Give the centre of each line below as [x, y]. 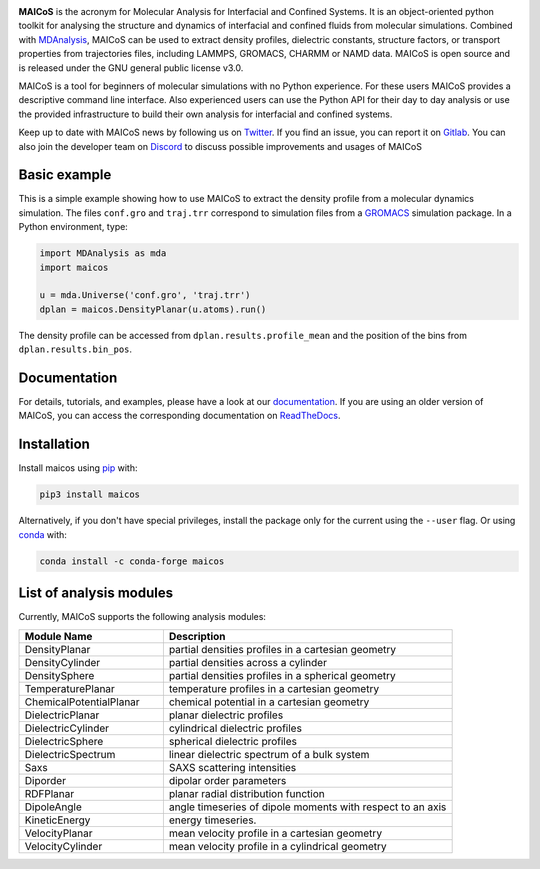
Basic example [65, 175]
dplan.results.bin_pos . [75, 349]
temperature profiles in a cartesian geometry [274, 688]
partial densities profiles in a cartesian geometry [282, 649]
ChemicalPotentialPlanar [82, 702]
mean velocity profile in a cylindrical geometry [277, 846]
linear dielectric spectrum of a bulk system [269, 754]
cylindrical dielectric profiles [235, 728]
